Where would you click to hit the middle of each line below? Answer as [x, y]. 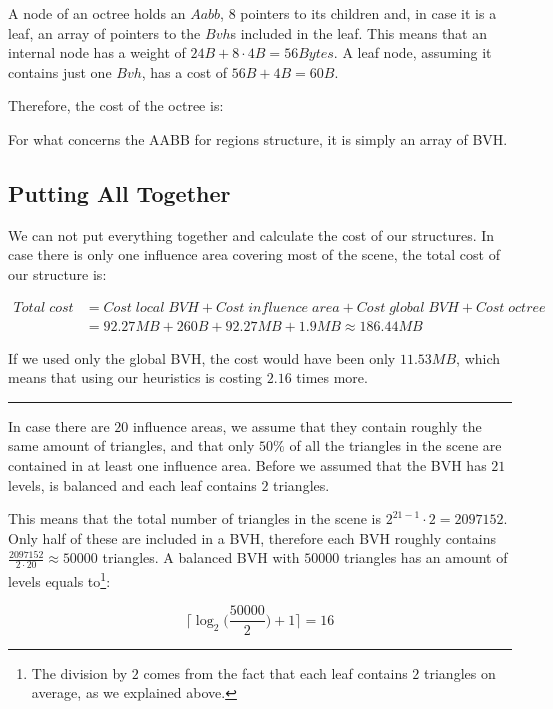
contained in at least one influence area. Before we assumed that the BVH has [247, 464]
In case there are [59, 425]
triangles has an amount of [425, 557]
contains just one [60, 71]
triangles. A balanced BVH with [201, 557]
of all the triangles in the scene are [395, 445]
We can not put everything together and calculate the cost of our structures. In [251, 234]
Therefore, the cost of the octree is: [116, 105]
